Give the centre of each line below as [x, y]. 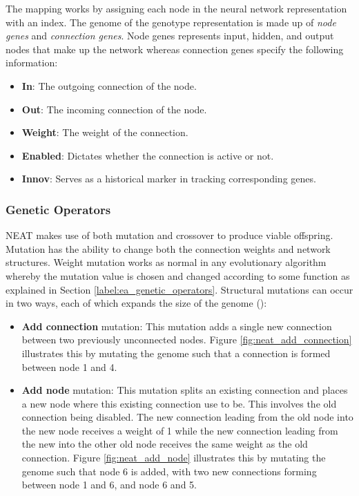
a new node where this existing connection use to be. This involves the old [179, 403]
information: [32, 63]
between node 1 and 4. [69, 366]
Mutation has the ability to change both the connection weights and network [168, 248]
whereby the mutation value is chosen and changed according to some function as [178, 275]
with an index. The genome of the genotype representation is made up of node [171, 22]
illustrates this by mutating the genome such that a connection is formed [176, 353]
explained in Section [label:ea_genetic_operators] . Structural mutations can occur [179, 289]
